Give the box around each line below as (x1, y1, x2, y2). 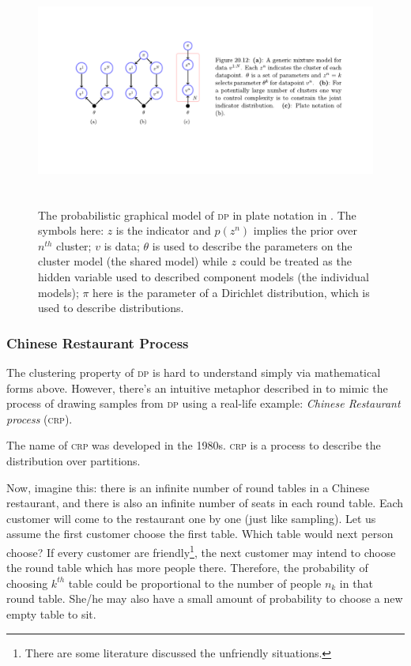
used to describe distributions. (38, 299, 184, 316)
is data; (104, 237, 140, 254)
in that (339, 574, 373, 591)
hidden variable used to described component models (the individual (38, 268, 369, 284)
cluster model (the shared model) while (38, 253, 228, 269)
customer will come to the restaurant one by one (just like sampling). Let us (6, 510, 376, 526)
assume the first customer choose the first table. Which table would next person (6, 525, 394, 542)
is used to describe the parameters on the (152, 237, 353, 254)
